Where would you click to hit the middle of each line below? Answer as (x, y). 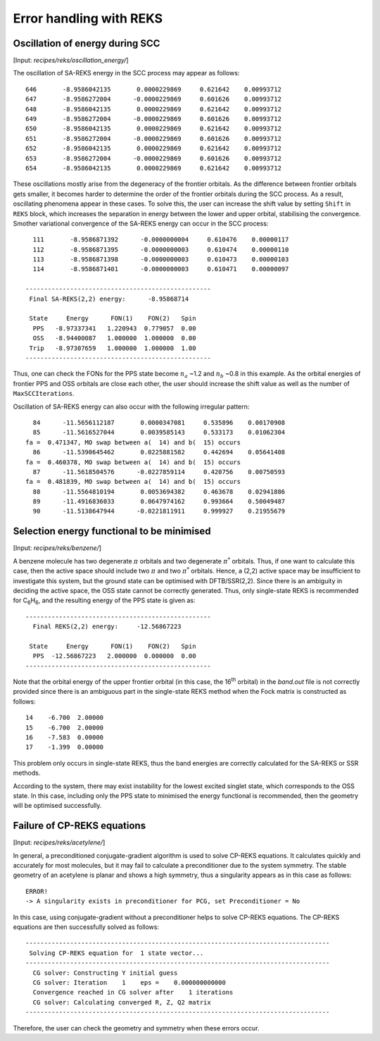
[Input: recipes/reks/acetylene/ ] (59, 842)
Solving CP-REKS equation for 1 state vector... (116, 953)
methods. (27, 773)
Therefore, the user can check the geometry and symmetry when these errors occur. (136, 1028)
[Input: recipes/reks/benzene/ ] (57, 548)
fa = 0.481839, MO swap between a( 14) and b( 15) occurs (133, 482)
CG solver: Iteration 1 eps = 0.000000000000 (129, 982)
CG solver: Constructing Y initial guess (105, 973)
